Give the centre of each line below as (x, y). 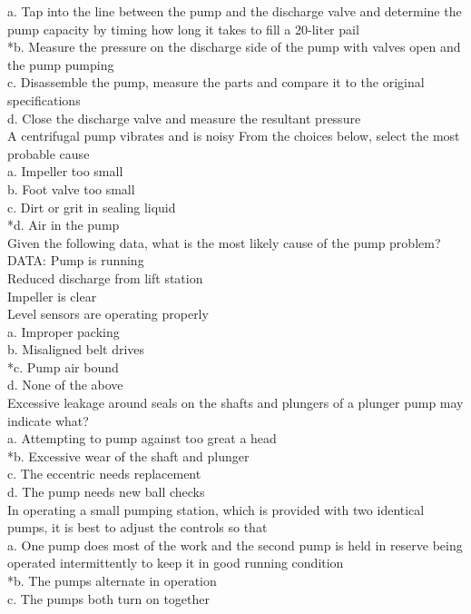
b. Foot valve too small (71, 188)
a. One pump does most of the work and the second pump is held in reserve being (235, 545)
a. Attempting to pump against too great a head (142, 438)
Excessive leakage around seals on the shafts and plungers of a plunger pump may (235, 403)
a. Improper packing (64, 331)
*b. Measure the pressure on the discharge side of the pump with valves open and (234, 47)
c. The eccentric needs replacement (104, 474)
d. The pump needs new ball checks (106, 492)
